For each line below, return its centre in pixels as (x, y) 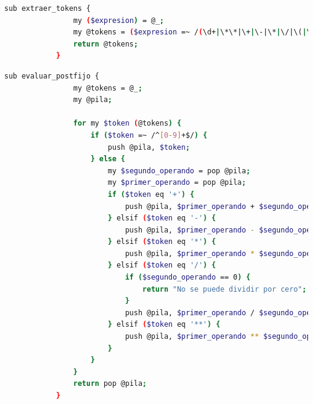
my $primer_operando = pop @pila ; (177, 183)
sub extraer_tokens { (48, 8)
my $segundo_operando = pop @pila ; (179, 171)
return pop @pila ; (110, 384)
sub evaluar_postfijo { (52, 76)
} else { (108, 159)
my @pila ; (93, 100)
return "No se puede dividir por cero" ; (225, 289)
